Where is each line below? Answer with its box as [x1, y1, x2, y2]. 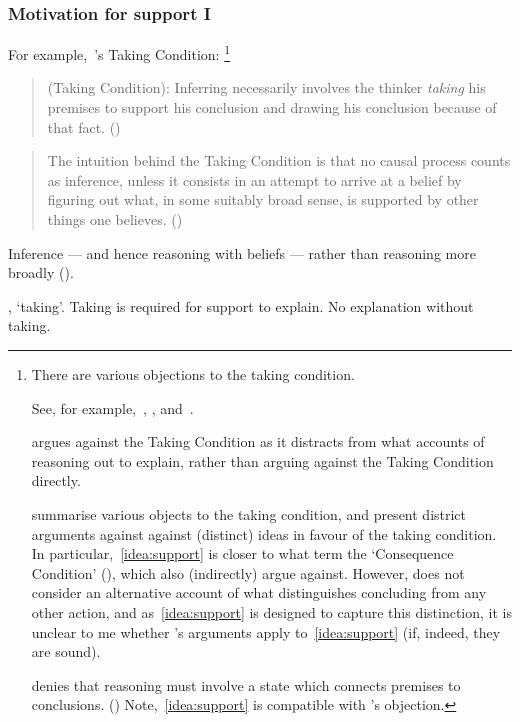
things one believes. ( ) [47, 209, 183, 230]
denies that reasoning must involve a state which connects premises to [31, 674, 461, 695]
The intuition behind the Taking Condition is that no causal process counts [47, 150, 511, 171]
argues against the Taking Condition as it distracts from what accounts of [31, 431, 485, 452]
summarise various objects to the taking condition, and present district [31, 503, 467, 524]
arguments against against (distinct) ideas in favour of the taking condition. [31, 523, 497, 544]
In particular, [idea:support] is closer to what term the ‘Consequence [31, 543, 454, 564]
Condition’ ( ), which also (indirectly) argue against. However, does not [31, 562, 465, 583]
